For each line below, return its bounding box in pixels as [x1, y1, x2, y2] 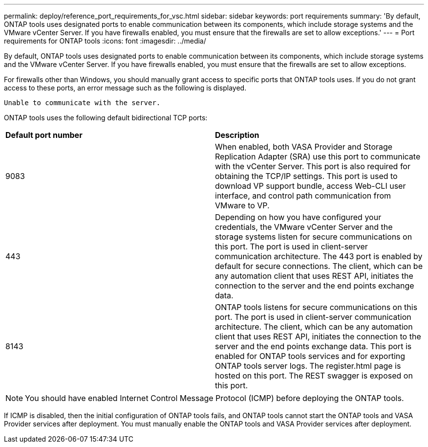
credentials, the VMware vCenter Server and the [215, 222, 393, 232]
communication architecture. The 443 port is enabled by [215, 251, 423, 261]
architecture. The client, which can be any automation [215, 322, 413, 332]
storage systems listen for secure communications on [215, 232, 412, 242]
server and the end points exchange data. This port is [215, 341, 412, 351]
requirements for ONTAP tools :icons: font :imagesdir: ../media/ [4, 37, 206, 45]
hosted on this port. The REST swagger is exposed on [215, 371, 413, 380]
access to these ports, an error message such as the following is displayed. [4, 84, 247, 92]
